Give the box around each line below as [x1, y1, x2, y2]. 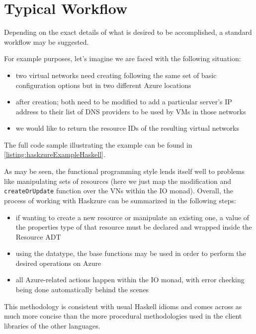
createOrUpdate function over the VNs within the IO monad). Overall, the [4, 185, 233, 196]
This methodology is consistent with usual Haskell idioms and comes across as [4, 301, 242, 311]
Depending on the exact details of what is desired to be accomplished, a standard [4, 27, 252, 37]
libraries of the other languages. [4, 320, 100, 331]
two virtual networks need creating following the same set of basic [15, 70, 217, 80]
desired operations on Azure [15, 257, 101, 268]
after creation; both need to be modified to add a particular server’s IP [15, 96, 232, 107]
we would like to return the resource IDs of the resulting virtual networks [15, 123, 239, 133]
